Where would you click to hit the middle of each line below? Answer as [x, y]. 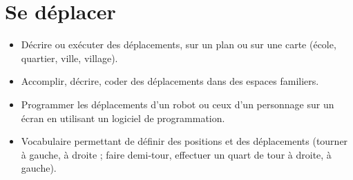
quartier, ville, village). [69, 58]
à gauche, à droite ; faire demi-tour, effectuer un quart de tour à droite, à [176, 154]
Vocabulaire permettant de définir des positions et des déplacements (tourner [184, 141]
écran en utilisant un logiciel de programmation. [123, 118]
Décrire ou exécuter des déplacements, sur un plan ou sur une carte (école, [179, 44]
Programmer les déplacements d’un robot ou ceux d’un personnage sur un [178, 104]
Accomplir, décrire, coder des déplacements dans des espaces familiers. [170, 81]
